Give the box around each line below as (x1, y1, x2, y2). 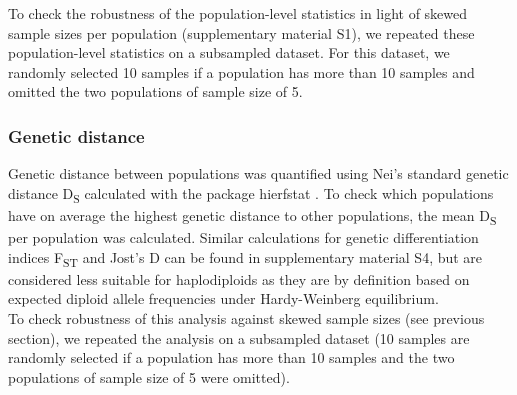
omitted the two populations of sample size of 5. (8, 81, 303, 102)
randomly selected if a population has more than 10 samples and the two (8, 347, 455, 368)
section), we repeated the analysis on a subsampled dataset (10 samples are (8, 327, 470, 348)
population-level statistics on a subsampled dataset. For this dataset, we (8, 42, 450, 63)
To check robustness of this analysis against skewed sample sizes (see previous (8, 307, 485, 328)
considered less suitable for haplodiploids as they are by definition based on (8, 268, 470, 289)
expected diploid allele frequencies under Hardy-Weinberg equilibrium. (8, 288, 439, 309)
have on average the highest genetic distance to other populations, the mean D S (8, 204, 497, 228)
